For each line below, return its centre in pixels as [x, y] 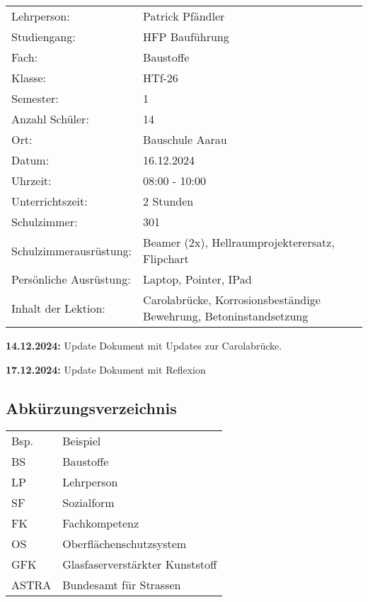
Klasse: [29, 78]
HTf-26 [161, 78]
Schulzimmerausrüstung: [72, 250]
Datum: [30, 160]
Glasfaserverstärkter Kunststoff [140, 564]
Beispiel [82, 441]
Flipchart [166, 258]
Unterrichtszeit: [50, 201]
